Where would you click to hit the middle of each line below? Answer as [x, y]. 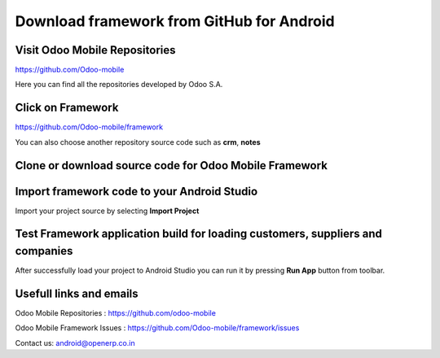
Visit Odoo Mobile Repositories [95, 50]
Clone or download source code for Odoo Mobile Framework [171, 166]
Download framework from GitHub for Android [175, 21]
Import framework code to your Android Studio [136, 191]
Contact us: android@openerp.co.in [75, 343]
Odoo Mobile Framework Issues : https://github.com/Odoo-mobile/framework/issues [157, 328]
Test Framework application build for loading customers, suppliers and [198, 234]
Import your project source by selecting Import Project [107, 211]
